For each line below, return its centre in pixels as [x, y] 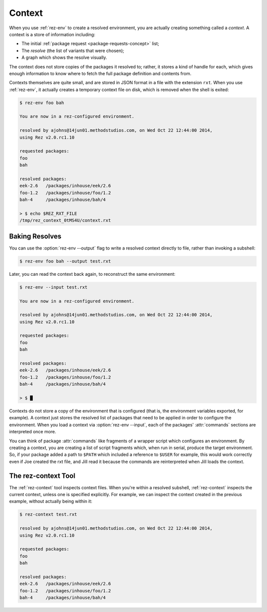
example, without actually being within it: [51, 501]
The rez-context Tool [42, 476]
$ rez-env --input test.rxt [53, 287]
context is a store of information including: [52, 34]
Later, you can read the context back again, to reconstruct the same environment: [92, 274]
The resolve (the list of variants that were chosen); [73, 51]
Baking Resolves [35, 236]
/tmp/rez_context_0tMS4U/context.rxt [65, 221]
